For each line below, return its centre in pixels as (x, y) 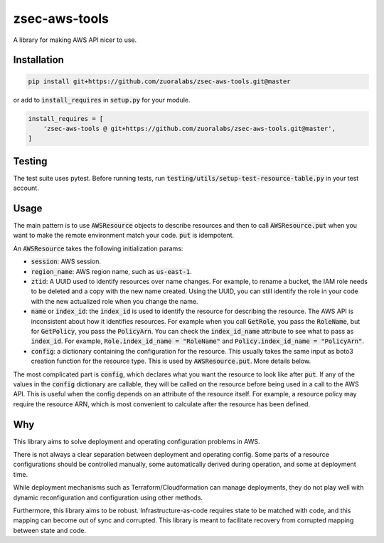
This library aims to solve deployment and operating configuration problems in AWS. (137, 441)
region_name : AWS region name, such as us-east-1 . (111, 271)
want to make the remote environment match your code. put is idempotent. (124, 236)
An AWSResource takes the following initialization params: (98, 248)
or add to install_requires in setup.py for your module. (102, 100)
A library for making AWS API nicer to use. (75, 40)
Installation (38, 60)
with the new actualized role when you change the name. (114, 301)
